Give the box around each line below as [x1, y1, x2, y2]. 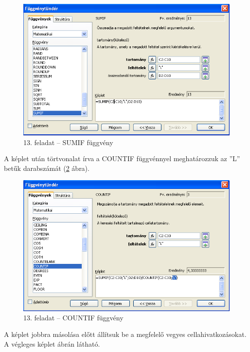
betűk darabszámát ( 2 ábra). [4, 163, 89, 173]
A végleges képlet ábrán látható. [4, 338, 100, 349]
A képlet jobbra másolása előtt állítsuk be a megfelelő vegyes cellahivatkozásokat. [4, 329, 247, 339]
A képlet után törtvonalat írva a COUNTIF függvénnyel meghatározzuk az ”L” [4, 153, 240, 164]
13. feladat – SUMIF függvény [23, 137, 113, 147]
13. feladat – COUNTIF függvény [23, 313, 124, 323]
